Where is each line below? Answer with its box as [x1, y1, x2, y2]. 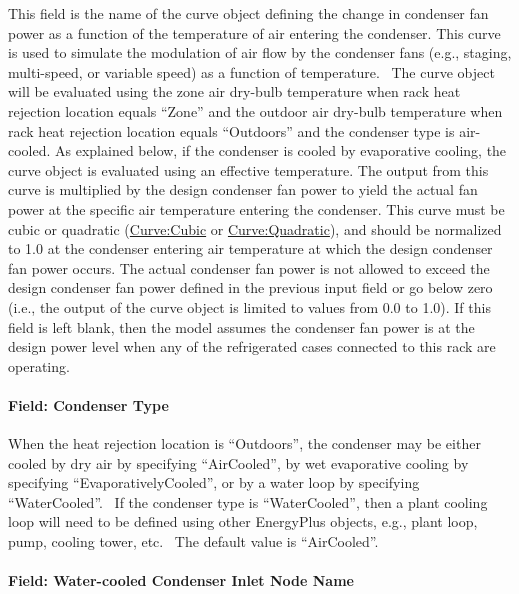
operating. [8, 355, 70, 376]
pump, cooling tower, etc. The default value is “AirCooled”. [8, 531, 379, 552]
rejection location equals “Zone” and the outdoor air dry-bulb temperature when [8, 100, 503, 121]
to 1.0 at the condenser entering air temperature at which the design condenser [8, 238, 493, 259]
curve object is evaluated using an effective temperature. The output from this [8, 159, 489, 180]
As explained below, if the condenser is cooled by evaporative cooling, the [55, 140, 507, 161]
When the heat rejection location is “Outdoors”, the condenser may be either [8, 433, 481, 454]
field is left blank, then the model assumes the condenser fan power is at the [8, 316, 475, 337]
